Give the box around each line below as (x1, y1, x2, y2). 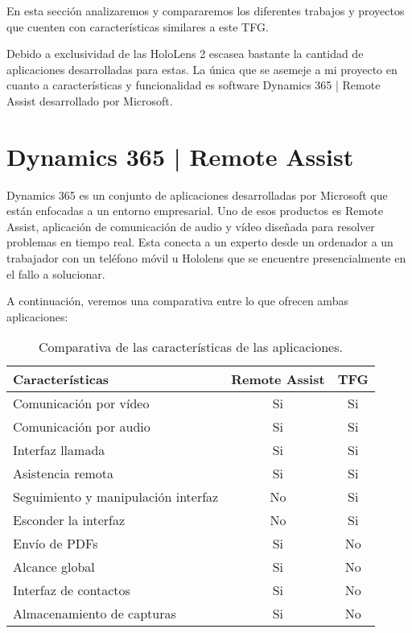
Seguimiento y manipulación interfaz (13, 487, 219, 507)
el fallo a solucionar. (6, 265, 105, 282)
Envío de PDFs (13, 534, 98, 553)
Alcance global (13, 557, 95, 577)
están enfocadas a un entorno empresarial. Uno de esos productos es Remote (6, 202, 383, 219)
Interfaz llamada (13, 441, 105, 460)
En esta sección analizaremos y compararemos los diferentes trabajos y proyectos (6, 2, 405, 19)
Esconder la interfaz (13, 511, 126, 530)
